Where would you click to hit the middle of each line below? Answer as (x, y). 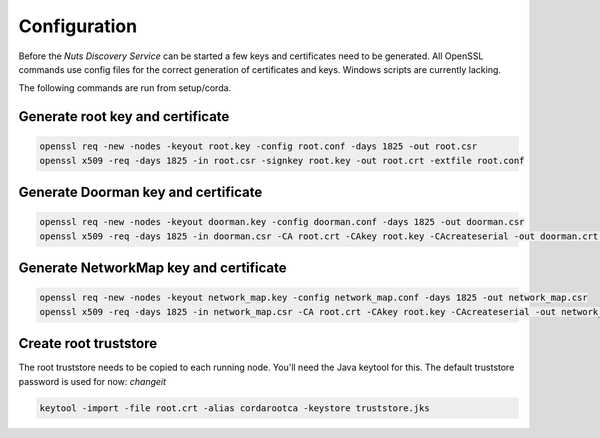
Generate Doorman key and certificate (140, 192)
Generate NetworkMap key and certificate (152, 268)
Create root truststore (88, 343)
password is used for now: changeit (92, 381)
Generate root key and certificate (124, 116)
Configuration (78, 26)
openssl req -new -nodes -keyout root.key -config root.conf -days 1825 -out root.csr (258, 146)
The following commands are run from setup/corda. (125, 88)
